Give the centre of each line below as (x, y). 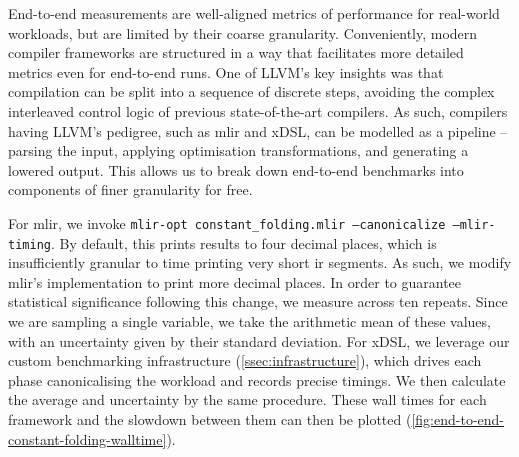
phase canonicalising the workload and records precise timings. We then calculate (257, 379)
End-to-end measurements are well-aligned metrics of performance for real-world (254, 13)
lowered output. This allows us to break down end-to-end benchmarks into (236, 169)
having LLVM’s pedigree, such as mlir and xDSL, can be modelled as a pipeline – (258, 130)
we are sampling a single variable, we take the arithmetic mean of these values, (249, 321)
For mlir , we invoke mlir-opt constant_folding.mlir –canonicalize (227, 222)
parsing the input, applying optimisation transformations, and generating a (238, 150)
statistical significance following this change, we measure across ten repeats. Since (258, 301)
